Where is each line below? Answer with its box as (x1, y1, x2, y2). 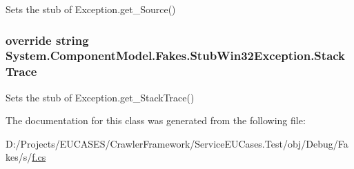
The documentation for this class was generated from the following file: (6, 113, 306, 128)
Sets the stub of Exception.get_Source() (6, 2, 176, 16)
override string (6, 31, 89, 48)
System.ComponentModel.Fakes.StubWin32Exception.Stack (6, 47, 346, 64)
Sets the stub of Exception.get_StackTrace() (6, 90, 195, 104)
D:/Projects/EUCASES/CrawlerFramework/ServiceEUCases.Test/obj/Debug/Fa (6, 136, 348, 150)
